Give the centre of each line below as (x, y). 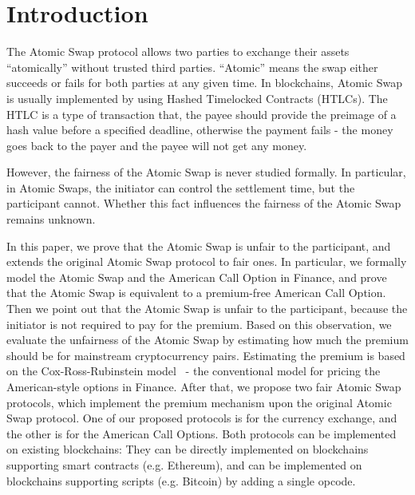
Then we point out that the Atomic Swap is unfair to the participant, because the (207, 309)
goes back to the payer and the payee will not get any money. (157, 145)
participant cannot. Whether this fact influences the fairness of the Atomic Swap (204, 203)
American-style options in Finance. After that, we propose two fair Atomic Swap (204, 386)
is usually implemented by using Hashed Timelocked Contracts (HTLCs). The (197, 98)
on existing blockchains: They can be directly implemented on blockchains (188, 449)
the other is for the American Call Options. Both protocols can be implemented (202, 433)
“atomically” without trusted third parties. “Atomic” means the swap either (192, 67)
